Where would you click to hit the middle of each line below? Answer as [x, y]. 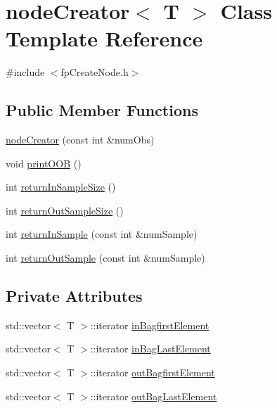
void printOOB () [44, 163]
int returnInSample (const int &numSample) [102, 234]
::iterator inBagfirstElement [150, 325]
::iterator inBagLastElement [150, 349]
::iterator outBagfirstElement [153, 372]
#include [25, 72]
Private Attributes [74, 296]
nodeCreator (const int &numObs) [80, 140]
